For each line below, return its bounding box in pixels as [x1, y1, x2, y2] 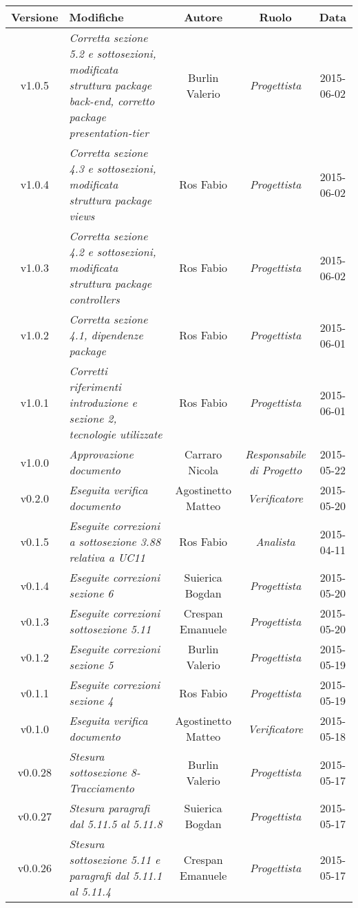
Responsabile [245, 446, 306, 462]
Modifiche [69, 9, 124, 25]
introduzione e [69, 394, 137, 410]
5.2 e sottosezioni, [69, 45, 156, 61]
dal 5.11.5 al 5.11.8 [69, 816, 162, 832]
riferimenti [69, 379, 121, 394]
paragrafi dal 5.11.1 [69, 867, 162, 883]
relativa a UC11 [69, 549, 145, 565]
